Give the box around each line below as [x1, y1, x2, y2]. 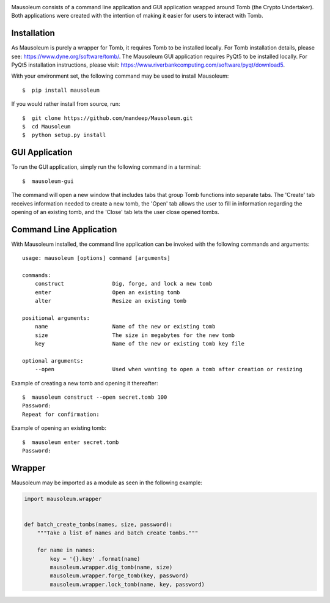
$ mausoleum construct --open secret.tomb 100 [22, 394, 167, 401]
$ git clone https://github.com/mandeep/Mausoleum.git [22, 114, 193, 122]
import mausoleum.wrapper [24, 495, 102, 502]
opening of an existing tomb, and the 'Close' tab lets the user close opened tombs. [11, 208, 219, 215]
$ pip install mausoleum [22, 86, 100, 94]
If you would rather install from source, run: [11, 100, 120, 108]
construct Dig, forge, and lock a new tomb [34, 280, 213, 287]
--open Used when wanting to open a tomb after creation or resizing [34, 366, 302, 373]
